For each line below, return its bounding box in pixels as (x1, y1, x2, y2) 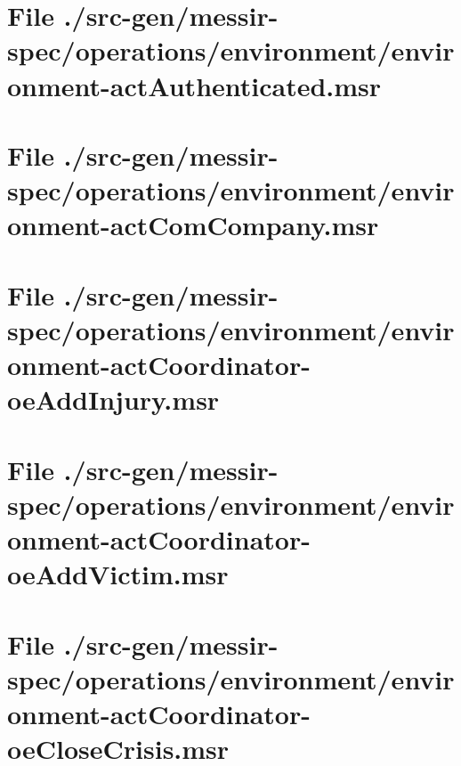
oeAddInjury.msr (7, 381, 220, 418)
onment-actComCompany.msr (7, 207, 379, 243)
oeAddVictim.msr (7, 556, 229, 592)
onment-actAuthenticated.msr (7, 67, 382, 103)
